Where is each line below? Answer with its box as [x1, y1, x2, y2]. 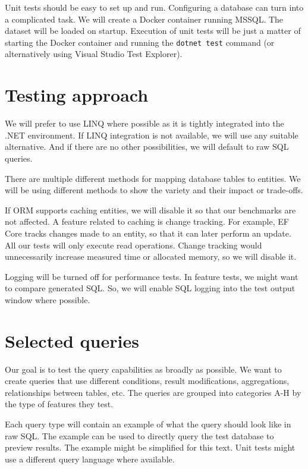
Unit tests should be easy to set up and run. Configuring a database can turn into [5, 1, 304, 13]
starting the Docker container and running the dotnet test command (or [5, 36, 275, 48]
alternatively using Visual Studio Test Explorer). [5, 48, 183, 60]
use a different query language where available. [5, 452, 175, 465]
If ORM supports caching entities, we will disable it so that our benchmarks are [5, 203, 296, 216]
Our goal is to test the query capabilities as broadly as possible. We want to [5, 363, 282, 375]
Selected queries [5, 328, 139, 352]
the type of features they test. [5, 398, 114, 410]
